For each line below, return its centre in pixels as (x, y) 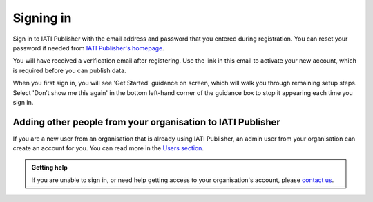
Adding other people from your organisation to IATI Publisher (147, 122)
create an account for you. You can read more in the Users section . (108, 148)
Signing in (42, 18)
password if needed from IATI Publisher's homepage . (89, 48)
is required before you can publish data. (70, 70)
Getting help (50, 167)
